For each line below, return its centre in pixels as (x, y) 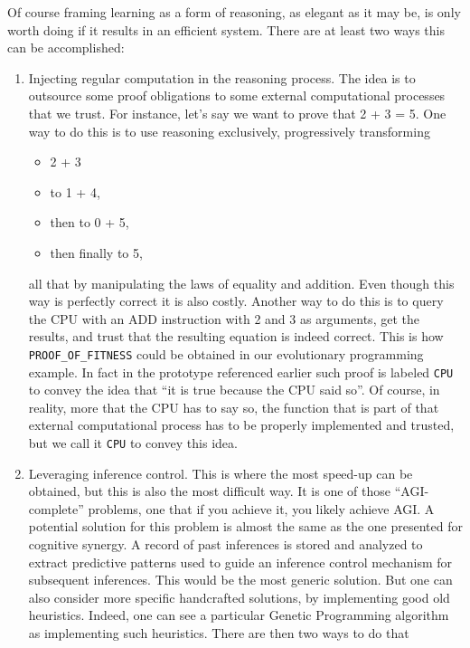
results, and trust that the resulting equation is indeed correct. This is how (236, 336)
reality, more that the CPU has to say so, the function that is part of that (234, 407)
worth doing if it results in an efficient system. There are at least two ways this (226, 29)
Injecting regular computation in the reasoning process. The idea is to (222, 77)
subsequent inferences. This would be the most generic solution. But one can (240, 580)
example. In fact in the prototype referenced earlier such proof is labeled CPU (241, 372)
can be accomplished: (66, 48)
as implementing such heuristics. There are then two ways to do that (219, 633)
